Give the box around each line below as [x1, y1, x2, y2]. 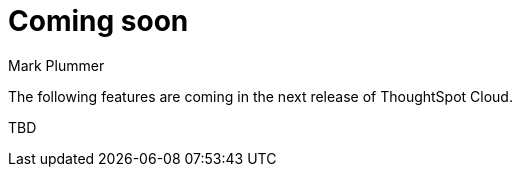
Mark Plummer [8, 56, 105, 74]
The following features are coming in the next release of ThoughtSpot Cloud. [8, 87, 513, 105]
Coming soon [8, 4, 189, 38]
